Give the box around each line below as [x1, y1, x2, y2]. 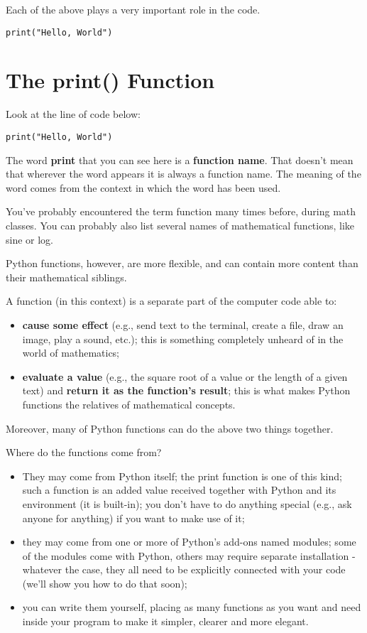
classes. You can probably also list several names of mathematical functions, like [6, 218, 355, 232]
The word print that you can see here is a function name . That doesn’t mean [6, 152, 354, 167]
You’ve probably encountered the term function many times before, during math [6, 204, 356, 219]
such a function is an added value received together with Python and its [22, 482, 336, 497]
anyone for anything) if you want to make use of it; [22, 510, 245, 525]
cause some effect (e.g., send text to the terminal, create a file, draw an [22, 317, 344, 332]
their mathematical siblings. [6, 269, 127, 284]
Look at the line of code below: [6, 107, 141, 121]
